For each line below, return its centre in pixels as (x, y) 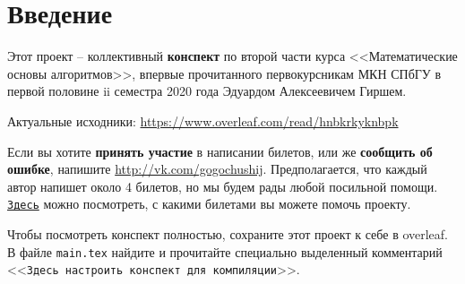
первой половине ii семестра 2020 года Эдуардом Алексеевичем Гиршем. (207, 91)
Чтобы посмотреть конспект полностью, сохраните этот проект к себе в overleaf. (228, 233)
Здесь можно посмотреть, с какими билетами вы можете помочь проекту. (209, 204)
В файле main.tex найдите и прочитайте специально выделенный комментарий (225, 251)
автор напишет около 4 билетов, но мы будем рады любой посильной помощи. (223, 186)
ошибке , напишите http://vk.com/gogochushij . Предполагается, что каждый (217, 169)
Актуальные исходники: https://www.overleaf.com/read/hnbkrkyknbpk (203, 120)
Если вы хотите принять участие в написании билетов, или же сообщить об (220, 151)
